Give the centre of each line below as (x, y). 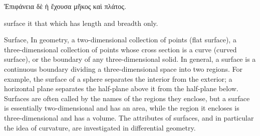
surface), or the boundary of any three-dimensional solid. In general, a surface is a (130, 59)
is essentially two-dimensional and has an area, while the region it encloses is (122, 108)
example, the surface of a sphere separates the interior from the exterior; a (118, 78)
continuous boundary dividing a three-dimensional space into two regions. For (123, 68)
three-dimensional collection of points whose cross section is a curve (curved (120, 49)
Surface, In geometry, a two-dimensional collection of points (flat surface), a (120, 40)
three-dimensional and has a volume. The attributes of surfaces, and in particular (129, 117)
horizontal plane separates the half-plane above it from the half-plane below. (121, 88)
